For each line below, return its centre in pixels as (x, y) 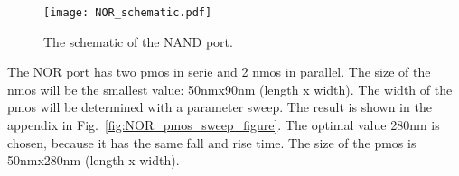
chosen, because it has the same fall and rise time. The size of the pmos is (212, 142)
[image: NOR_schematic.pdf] (128, 13)
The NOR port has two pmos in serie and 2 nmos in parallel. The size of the (219, 72)
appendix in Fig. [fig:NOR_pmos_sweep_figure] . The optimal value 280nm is (224, 125)
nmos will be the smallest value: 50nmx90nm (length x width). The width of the (230, 89)
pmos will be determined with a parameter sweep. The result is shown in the (220, 107)
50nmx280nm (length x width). (94, 160)
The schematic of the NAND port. (138, 41)
